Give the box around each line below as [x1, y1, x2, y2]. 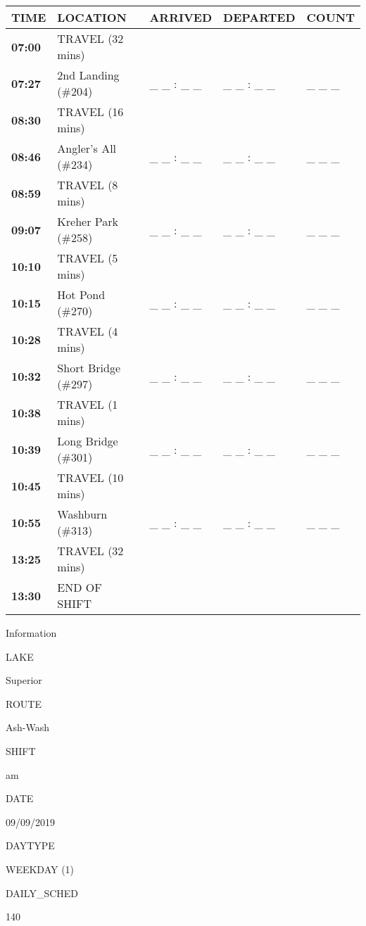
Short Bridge [57, 360, 121, 376]
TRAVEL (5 [57, 250, 118, 266]
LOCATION [57, 9, 127, 25]
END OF [57, 579, 102, 595]
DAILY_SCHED [6, 885, 79, 900]
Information [6, 626, 57, 640]
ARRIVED [149, 9, 213, 25]
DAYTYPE [6, 838, 55, 853]
